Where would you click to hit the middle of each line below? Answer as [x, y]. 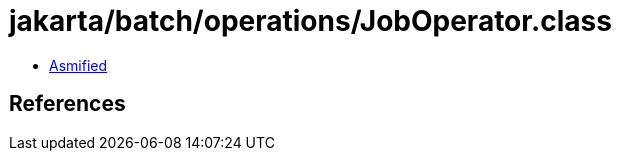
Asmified [78, 65]
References [67, 104]
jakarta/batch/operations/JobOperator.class [310, 21]
